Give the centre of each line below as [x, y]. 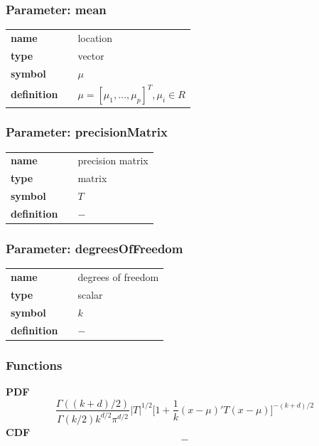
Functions [34, 365]
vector [91, 55]
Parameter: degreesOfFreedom [94, 249]
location [95, 37]
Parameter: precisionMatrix [87, 132]
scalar [90, 294]
